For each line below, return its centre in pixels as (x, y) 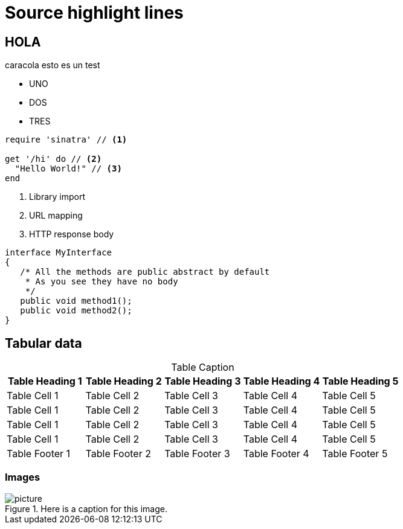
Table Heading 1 (45, 381)
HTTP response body (72, 234)
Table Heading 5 (360, 381)
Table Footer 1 (39, 454)
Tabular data (44, 343)
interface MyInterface (59, 253)
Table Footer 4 (276, 454)
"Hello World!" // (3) (68, 169)
